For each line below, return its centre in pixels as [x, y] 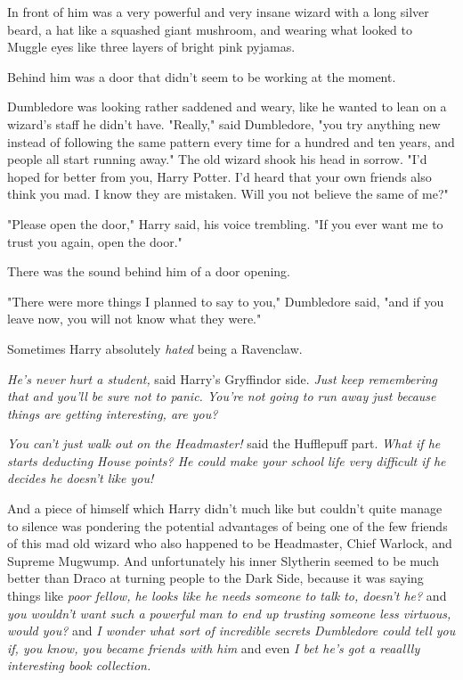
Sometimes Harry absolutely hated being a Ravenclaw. [155, 348]
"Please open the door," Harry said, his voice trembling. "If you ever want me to [225, 223]
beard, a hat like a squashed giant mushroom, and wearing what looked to [210, 29]
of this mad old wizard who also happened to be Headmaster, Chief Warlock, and [230, 543]
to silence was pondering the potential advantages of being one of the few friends [227, 525]
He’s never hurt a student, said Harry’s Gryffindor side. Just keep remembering [223, 378]
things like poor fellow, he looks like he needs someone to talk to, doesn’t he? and [227, 596]
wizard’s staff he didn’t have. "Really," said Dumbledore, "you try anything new [224, 123]
